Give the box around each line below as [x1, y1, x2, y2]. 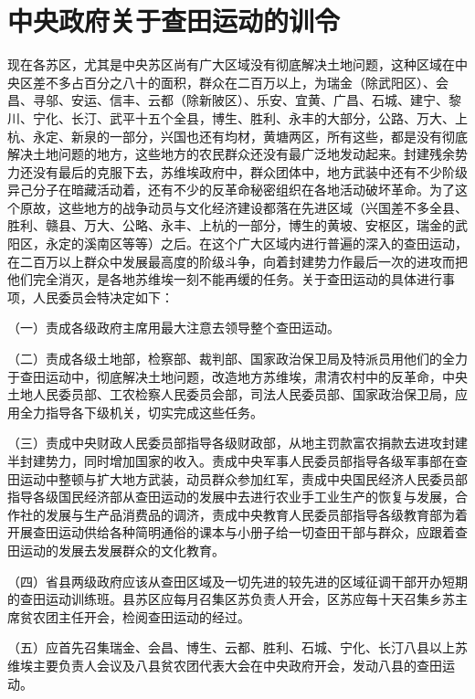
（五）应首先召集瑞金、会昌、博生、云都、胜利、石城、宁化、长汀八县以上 [7, 638, 455, 657]
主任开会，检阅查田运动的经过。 [58, 607, 250, 626]
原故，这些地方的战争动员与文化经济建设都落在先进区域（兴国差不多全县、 [19, 197, 468, 217]
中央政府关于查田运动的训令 [7, 2, 341, 39]
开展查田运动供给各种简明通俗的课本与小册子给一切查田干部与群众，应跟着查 [7, 523, 468, 542]
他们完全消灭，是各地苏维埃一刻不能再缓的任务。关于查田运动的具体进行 [7, 270, 442, 289]
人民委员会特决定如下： [32, 287, 174, 306]
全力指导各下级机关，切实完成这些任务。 [19, 402, 263, 421]
